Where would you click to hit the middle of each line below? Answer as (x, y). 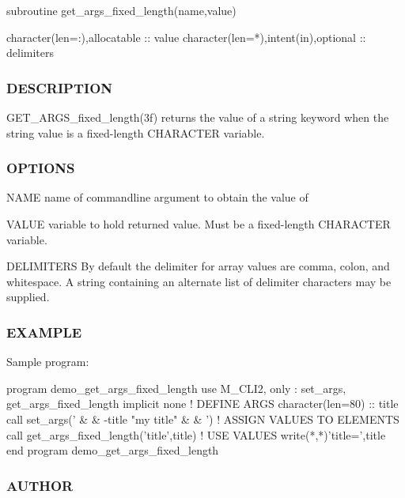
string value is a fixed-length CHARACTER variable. (136, 132)
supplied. (28, 297)
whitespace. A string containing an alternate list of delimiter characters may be (199, 281)
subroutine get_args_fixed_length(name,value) (121, 10)
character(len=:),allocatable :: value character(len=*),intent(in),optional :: (186, 37)
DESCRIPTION (60, 87)
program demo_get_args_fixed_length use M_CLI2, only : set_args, (176, 388)
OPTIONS (41, 168)
